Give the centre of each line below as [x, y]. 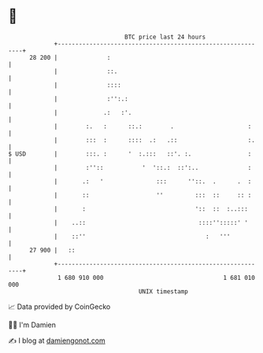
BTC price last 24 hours [165, 37]
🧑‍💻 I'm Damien [32, 325]
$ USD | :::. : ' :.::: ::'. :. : [130, 154]
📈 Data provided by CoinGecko [59, 307]
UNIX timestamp [163, 291]
